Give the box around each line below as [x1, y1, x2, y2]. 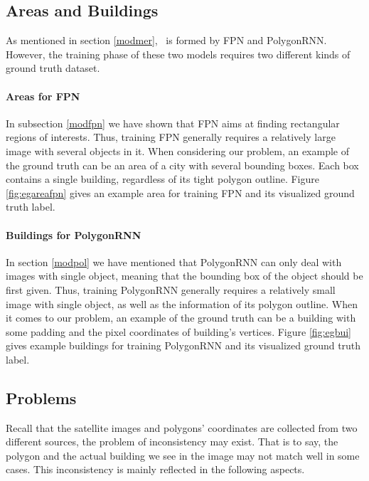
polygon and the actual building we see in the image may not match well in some [6, 448, 360, 462]
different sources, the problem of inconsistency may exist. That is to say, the [6, 434, 338, 449]
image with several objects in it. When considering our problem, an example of [6, 143, 349, 158]
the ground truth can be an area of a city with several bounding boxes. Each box [6, 157, 359, 172]
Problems [6, 386, 77, 408]
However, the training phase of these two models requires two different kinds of [6, 46, 351, 61]
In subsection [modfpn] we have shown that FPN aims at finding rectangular [6, 115, 340, 130]
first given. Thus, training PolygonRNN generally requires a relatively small [6, 282, 336, 297]
